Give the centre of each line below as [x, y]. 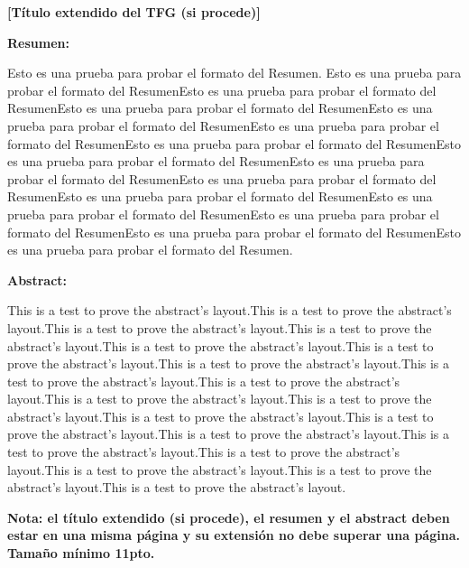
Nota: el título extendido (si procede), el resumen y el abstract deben [229, 517]
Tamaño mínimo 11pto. [81, 553]
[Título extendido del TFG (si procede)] [134, 12]
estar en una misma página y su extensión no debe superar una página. [234, 535]
